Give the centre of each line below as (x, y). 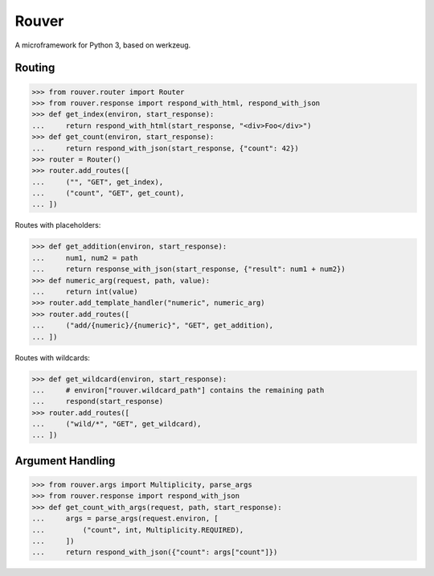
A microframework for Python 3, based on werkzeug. (103, 45)
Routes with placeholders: (58, 225)
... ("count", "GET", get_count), (108, 193)
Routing (35, 68)
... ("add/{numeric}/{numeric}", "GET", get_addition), (153, 325)
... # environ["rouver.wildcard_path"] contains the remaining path (178, 390)
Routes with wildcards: (52, 357)
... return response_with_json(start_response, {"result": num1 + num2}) (188, 269)
